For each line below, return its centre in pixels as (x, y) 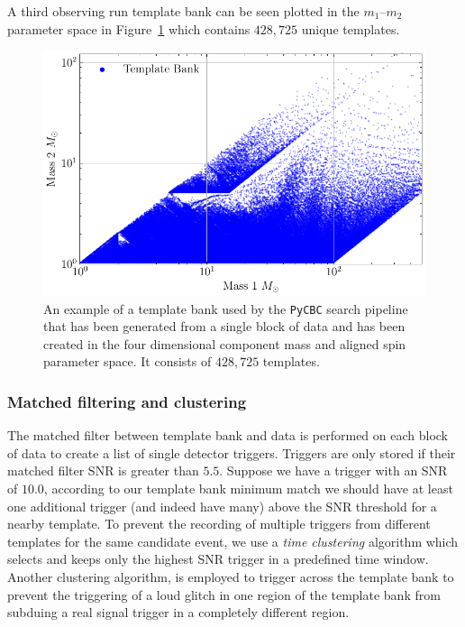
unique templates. (351, 28)
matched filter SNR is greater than (103, 470)
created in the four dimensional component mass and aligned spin (225, 343)
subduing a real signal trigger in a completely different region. (178, 612)
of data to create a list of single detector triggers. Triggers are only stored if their (232, 452)
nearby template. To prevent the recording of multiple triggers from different (219, 524)
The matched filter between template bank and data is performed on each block (228, 435)
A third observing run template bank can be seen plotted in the (183, 11)
